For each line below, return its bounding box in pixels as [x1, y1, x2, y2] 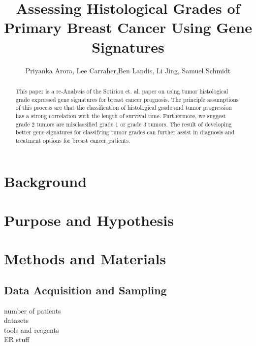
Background [4, 171, 87, 191]
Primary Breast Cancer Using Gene [4, 17, 252, 37]
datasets [4, 315, 29, 325]
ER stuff [4, 334, 30, 345]
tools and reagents [4, 324, 59, 335]
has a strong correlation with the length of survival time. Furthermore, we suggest [15, 111, 226, 120]
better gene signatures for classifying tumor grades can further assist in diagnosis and [15, 128, 235, 136]
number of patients [4, 305, 61, 315]
